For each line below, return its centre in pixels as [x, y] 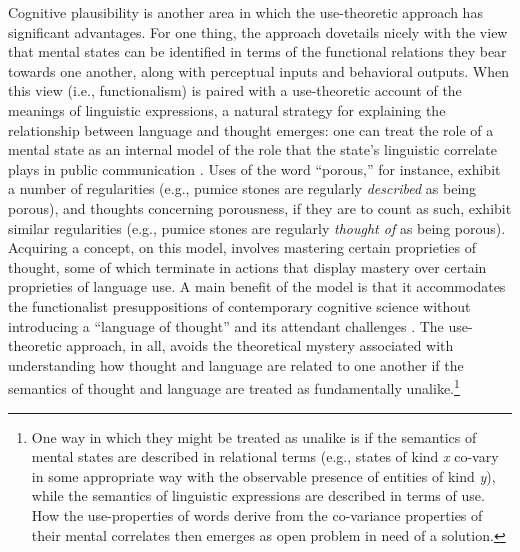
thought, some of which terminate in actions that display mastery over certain [247, 266]
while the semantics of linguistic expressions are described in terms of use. [258, 495]
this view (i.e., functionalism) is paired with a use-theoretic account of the [235, 90]
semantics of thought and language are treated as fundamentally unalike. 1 [234, 386]
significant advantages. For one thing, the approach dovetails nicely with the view [258, 31]
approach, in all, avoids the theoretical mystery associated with [260, 345]
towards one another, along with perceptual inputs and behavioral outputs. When [258, 70]
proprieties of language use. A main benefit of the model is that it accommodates [257, 286]
